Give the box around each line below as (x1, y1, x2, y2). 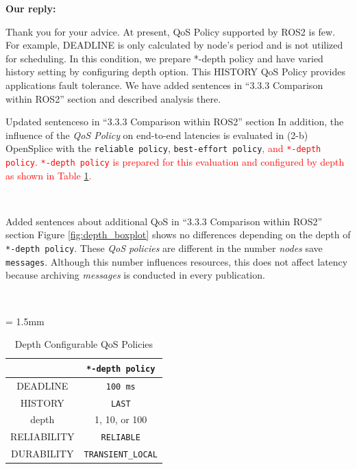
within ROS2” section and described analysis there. (5, 91, 221, 105)
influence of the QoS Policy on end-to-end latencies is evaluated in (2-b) (5, 127, 308, 142)
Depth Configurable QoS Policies (14, 337, 153, 351)
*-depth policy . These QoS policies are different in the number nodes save (5, 241, 323, 255)
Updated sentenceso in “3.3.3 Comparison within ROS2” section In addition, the (5, 114, 344, 129)
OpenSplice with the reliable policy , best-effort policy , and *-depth (5, 141, 321, 155)
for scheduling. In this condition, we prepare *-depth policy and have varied (5, 51, 323, 65)
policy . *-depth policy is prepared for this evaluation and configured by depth (5, 155, 345, 168)
